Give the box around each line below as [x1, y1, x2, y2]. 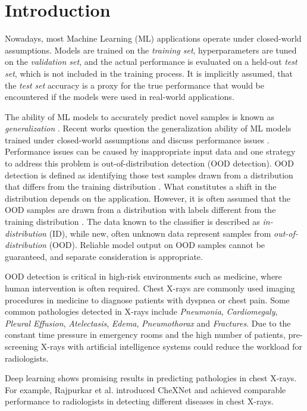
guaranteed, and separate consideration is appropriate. [5, 250, 203, 262]
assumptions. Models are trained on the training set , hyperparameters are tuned [5, 43, 297, 56]
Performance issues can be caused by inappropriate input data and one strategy [5, 145, 296, 158]
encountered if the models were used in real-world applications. [5, 90, 234, 103]
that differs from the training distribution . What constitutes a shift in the [5, 180, 277, 193]
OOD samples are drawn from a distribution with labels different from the [5, 203, 276, 216]
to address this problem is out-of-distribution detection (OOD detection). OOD [5, 157, 294, 170]
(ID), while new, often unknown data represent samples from [49, 227, 271, 239]
